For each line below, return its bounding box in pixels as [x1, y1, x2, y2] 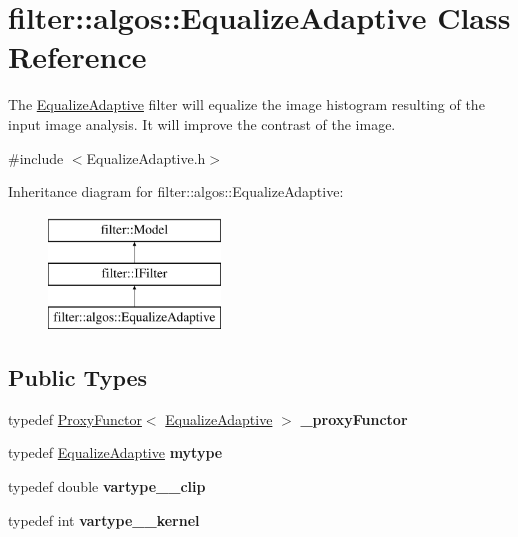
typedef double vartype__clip [8, 476, 206, 497]
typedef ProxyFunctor [8, 408, 142, 429]
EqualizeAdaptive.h [86, 147, 206, 168]
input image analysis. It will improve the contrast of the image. [8, 113, 396, 134]
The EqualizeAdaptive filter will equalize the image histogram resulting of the [8, 94, 485, 115]
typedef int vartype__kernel [8, 509, 200, 530]
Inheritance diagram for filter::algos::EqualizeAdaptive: [8, 181, 344, 202]
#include [8, 147, 64, 168]
